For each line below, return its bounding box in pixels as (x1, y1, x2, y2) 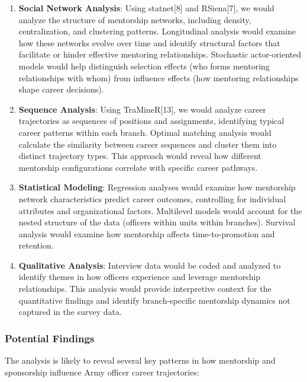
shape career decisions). (18, 83, 104, 95)
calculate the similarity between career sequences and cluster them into (18, 138, 277, 150)
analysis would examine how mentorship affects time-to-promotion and (18, 227, 275, 240)
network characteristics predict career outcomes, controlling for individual (18, 192, 286, 205)
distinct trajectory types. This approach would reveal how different (18, 149, 261, 162)
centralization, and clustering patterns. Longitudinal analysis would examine (18, 25, 296, 37)
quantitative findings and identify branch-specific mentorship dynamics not (18, 294, 290, 306)
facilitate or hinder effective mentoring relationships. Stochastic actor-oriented (18, 48, 302, 61)
